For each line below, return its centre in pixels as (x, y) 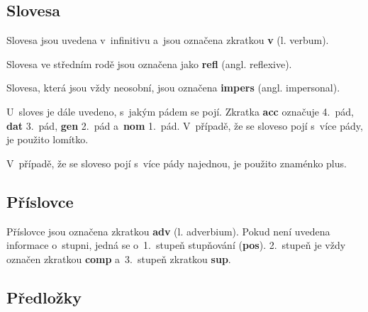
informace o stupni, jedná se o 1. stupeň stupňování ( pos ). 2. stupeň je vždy (176, 245)
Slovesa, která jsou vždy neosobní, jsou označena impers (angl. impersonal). (173, 88)
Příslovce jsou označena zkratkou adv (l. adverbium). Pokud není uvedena (168, 231)
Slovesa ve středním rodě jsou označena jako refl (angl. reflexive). (149, 63)
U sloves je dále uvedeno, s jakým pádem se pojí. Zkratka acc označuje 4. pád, (180, 111)
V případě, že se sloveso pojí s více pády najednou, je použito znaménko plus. (177, 163)
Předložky (44, 297)
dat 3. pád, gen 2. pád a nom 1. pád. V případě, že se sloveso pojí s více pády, (185, 125)
